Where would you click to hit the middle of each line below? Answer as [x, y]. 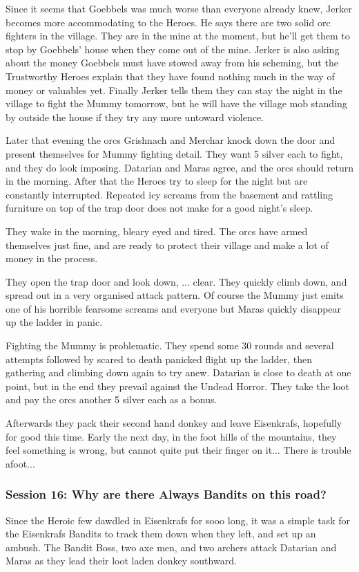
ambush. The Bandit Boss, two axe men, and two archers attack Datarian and [171, 547]
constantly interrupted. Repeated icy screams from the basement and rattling [169, 194]
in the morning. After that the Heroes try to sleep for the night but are [157, 181]
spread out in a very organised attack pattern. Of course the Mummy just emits [175, 295]
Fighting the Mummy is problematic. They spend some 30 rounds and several [170, 345]
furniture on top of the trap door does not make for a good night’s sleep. [159, 208]
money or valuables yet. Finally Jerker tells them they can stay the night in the [174, 90]
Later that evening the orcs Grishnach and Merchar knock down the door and [171, 140]
